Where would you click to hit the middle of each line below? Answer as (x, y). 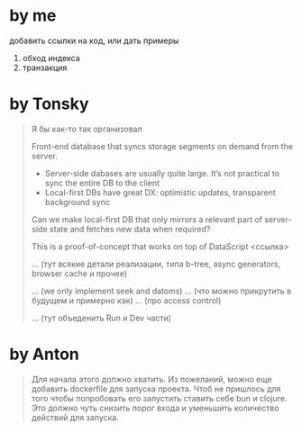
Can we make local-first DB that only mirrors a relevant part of (147, 219)
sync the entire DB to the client (102, 183)
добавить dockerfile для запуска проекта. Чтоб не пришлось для (156, 389)
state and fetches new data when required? (130, 229)
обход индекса (51, 58)
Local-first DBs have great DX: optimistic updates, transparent (160, 192)
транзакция (45, 67)
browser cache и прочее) (79, 273)
